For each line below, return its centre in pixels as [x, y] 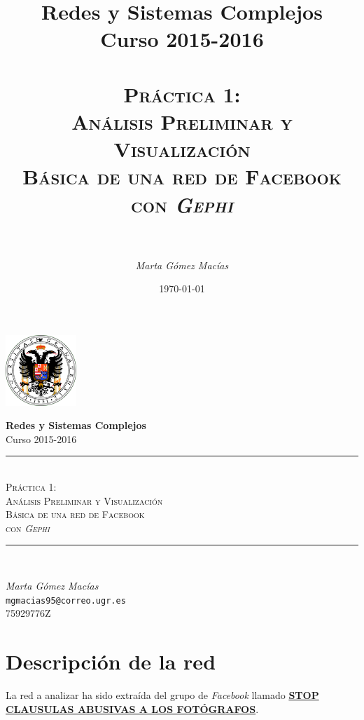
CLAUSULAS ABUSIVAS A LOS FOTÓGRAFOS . [132, 708]
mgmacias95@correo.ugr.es [66, 600]
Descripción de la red [111, 661]
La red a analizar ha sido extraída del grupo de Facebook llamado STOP [162, 694]
